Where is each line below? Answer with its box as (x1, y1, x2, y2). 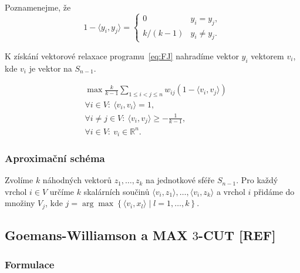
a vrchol (216, 185, 245, 197)
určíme (49, 185, 75, 197)
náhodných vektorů (42, 174, 112, 186)
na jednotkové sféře (146, 174, 215, 186)
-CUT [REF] (198, 226, 276, 244)
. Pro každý (236, 174, 278, 186)
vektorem (251, 49, 284, 62)
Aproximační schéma (5, 150, 105, 165)
